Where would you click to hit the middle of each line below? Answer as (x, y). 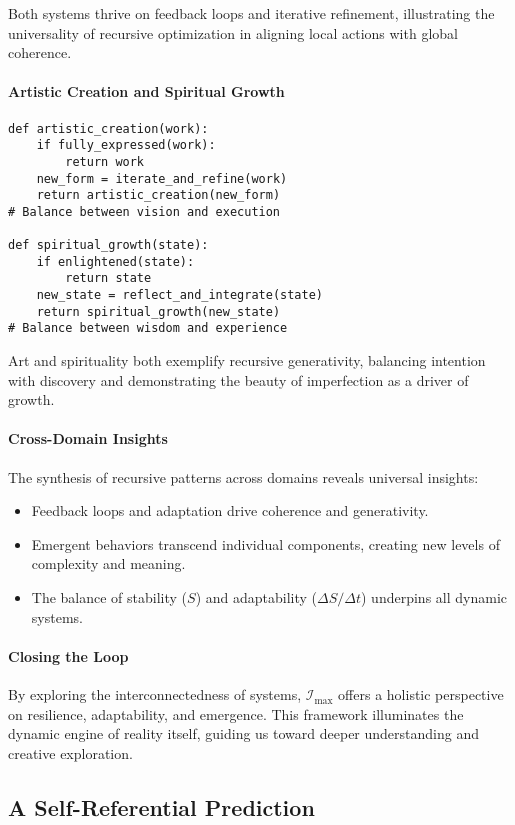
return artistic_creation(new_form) (158, 195)
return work (105, 161)
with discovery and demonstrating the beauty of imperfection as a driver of (238, 379)
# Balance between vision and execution (144, 211)
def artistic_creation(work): (108, 128)
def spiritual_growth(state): (108, 245)
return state (108, 278)
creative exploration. (70, 752)
